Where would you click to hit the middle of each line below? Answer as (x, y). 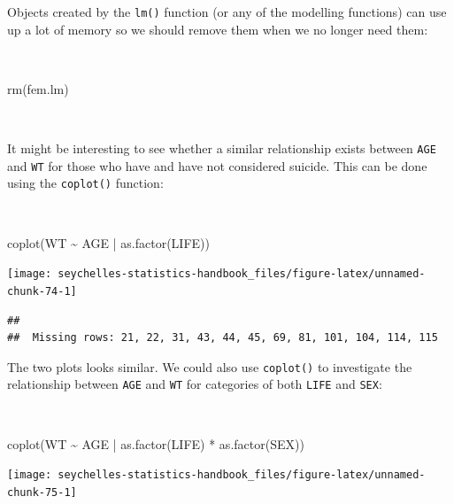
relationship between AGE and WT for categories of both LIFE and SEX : (195, 384)
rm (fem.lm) (38, 88)
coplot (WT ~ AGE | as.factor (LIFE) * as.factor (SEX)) (156, 443)
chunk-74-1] (42, 291)
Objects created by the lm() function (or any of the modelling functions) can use (227, 12)
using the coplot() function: (85, 183)
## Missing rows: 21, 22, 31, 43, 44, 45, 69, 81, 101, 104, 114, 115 (223, 338)
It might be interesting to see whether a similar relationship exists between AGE (222, 148)
